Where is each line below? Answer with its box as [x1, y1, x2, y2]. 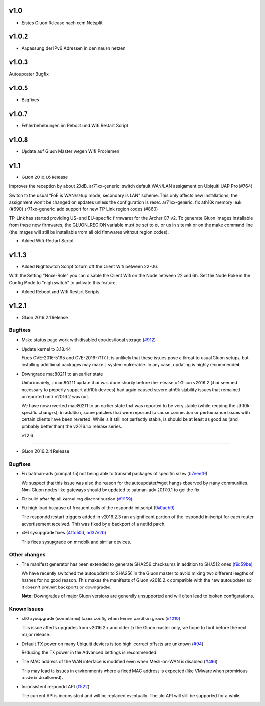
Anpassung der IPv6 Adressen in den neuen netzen [21, 45, 126, 51]
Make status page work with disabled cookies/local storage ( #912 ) [21, 337, 156, 343]
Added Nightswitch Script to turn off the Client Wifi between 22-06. [21, 264, 158, 269]
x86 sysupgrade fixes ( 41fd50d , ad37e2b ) [21, 530, 106, 536]
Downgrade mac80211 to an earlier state [21, 371, 103, 377]
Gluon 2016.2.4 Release [21, 448, 70, 454]
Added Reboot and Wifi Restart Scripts [21, 289, 100, 294]
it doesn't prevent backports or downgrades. [21, 584, 112, 590]
